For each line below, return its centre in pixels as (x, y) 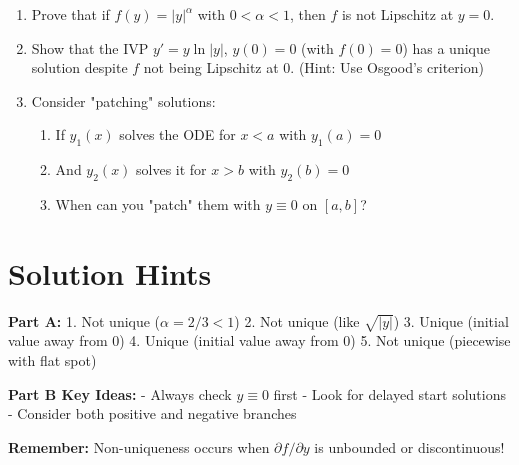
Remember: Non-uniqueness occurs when (139, 446)
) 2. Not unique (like (297, 320)
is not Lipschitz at (397, 14)
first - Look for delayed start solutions (389, 393)
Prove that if (70, 14)
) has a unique (446, 47)
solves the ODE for (177, 134)
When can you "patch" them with (158, 203)
